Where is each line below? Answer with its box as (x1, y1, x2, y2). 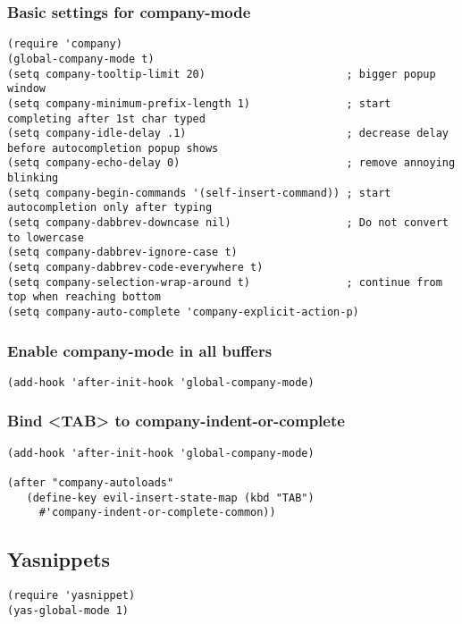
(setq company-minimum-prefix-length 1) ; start (7, 97, 391, 110)
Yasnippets (7, 545, 111, 573)
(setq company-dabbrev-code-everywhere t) (7, 261, 264, 274)
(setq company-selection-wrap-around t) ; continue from (7, 275, 442, 289)
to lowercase (7, 231, 84, 244)
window (7, 82, 46, 96)
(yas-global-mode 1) (7, 603, 130, 617)
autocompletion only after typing (7, 201, 213, 215)
